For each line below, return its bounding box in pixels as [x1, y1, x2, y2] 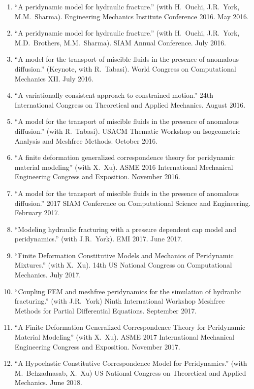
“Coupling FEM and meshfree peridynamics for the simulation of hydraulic [14, 286, 241, 296]
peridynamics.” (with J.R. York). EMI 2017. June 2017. [14, 233, 183, 244]
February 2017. [14, 207, 60, 218]
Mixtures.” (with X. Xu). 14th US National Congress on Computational [14, 260, 232, 270]
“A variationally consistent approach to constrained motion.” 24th [14, 90, 214, 100]
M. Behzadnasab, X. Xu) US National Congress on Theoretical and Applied [14, 367, 246, 378]
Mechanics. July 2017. [14, 270, 81, 280]
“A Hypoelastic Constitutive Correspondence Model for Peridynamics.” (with [14, 358, 247, 368]
